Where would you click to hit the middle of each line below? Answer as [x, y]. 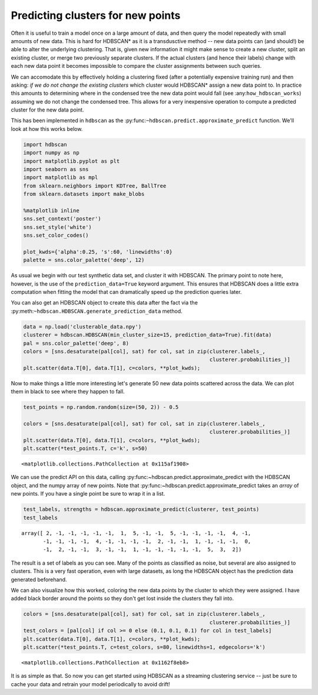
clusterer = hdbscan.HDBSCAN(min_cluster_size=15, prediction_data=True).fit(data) [148, 335]
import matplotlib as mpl [61, 178]
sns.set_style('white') [58, 227]
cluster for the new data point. [47, 110]
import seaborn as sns [56, 169]
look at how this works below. [47, 129]
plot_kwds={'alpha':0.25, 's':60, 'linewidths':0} [98, 252]
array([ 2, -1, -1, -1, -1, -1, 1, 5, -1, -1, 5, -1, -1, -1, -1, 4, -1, [136, 533]
